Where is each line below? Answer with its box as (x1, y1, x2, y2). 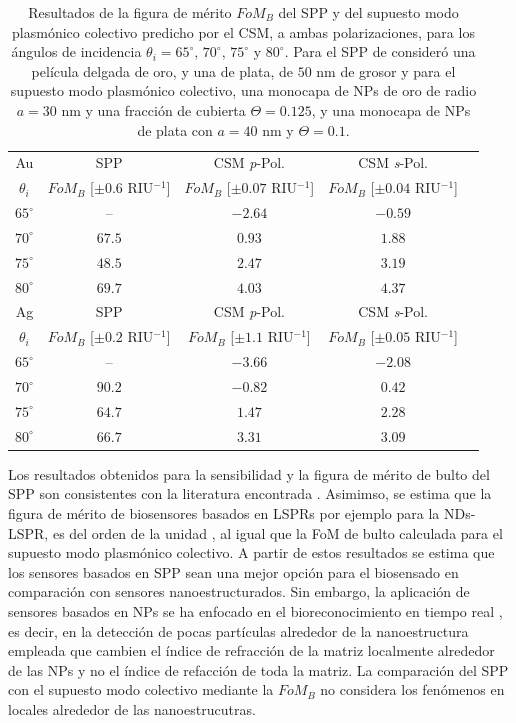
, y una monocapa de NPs (311, 99, 471, 120)
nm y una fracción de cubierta (61, 99, 246, 120)
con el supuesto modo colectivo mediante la (8, 679, 274, 700)
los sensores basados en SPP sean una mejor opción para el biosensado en (8, 561, 459, 582)
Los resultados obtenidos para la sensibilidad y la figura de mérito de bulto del (8, 463, 490, 484)
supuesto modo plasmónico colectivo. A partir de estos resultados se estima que (8, 542, 495, 563)
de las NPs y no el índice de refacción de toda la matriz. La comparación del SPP (8, 659, 509, 680)
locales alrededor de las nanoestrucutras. (8, 698, 256, 719)
